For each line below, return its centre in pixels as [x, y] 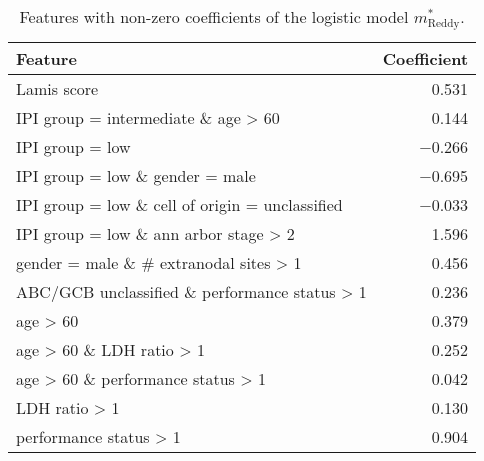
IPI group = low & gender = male [136, 175]
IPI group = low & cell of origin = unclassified [179, 204]
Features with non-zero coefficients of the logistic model [214, 16]
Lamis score [57, 88]
